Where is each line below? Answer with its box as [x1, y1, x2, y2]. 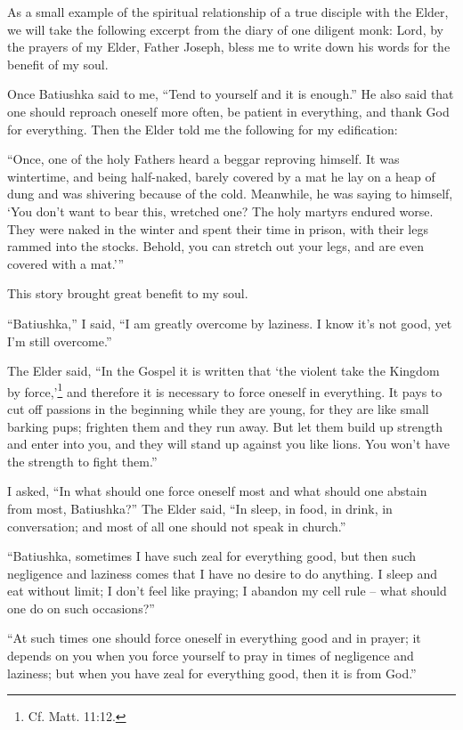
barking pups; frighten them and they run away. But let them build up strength [7, 417, 443, 435]
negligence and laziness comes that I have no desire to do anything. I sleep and [7, 564, 437, 582]
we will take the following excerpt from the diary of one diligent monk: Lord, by [7, 20, 443, 38]
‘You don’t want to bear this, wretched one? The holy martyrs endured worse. [7, 201, 434, 220]
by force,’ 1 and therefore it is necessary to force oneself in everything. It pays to [7, 379, 443, 401]
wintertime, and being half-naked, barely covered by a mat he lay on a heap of [7, 166, 435, 185]
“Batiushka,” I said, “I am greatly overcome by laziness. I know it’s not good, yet [7, 313, 452, 332]
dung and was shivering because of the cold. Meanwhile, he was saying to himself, [7, 184, 453, 203]
